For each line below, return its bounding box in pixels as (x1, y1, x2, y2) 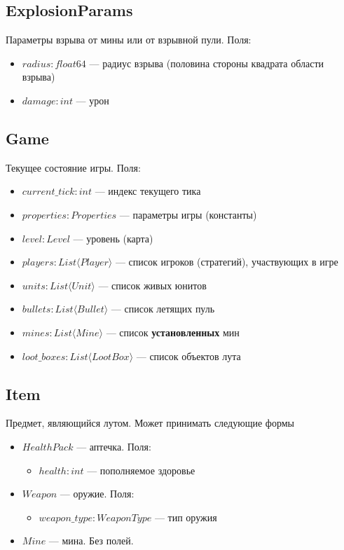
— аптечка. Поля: (76, 439, 151, 453)
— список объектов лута (136, 348, 241, 363)
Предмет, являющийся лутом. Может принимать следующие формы (6, 415, 294, 430)
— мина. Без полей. (48, 533, 134, 548)
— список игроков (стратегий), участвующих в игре (115, 254, 338, 269)
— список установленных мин (106, 324, 240, 339)
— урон (76, 92, 109, 107)
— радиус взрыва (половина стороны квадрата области (89, 55, 324, 70)
